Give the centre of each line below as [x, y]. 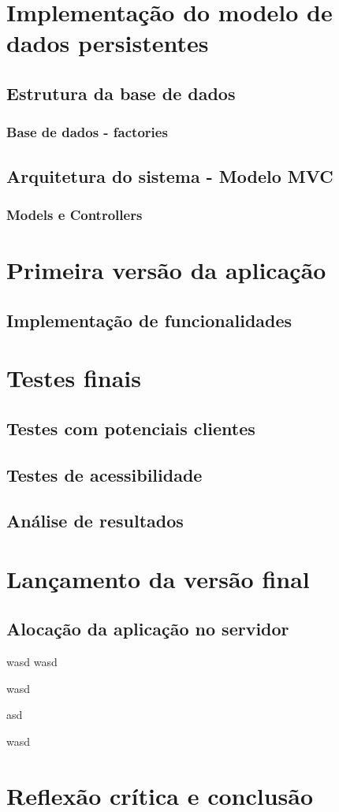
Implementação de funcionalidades [149, 320]
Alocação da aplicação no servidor [148, 629]
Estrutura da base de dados [121, 93]
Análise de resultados [95, 521]
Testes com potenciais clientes [131, 428]
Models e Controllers [75, 214]
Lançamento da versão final [158, 578]
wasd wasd [32, 662]
